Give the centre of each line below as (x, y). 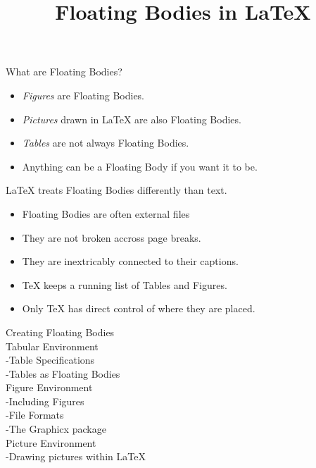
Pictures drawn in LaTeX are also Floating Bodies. (132, 119)
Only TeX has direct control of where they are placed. (139, 308)
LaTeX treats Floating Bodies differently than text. (116, 190)
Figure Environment (49, 387)
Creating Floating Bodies (60, 332)
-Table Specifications (50, 360)
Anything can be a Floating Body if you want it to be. (140, 166)
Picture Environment (51, 442)
